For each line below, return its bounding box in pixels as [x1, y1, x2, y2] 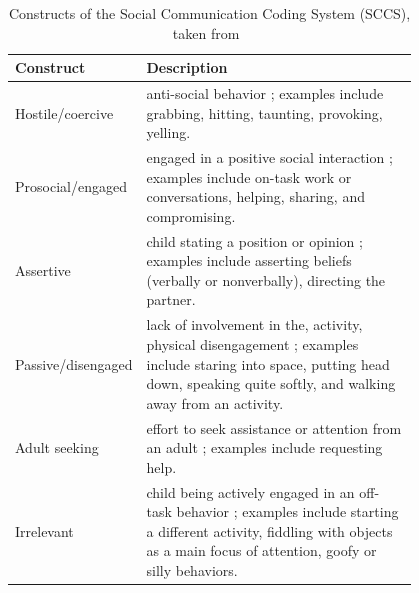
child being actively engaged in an [146, 481, 355, 502]
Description [146, 57, 228, 78]
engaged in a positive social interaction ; [146, 147, 393, 168]
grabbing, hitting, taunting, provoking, [146, 102, 383, 123]
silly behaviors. [146, 559, 238, 580]
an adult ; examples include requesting [146, 437, 383, 458]
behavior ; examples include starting [176, 501, 399, 522]
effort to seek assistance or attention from [146, 417, 402, 438]
